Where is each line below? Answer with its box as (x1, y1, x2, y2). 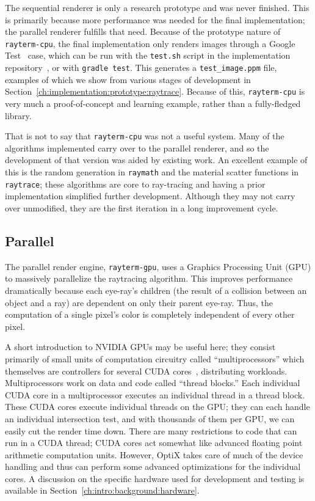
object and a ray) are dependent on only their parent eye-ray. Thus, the (5, 296, 273, 309)
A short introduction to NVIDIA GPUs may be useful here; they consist (5, 340, 276, 353)
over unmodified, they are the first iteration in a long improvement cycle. (5, 201, 278, 214)
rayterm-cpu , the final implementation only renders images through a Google (5, 37, 295, 49)
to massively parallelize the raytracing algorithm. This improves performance (5, 272, 293, 285)
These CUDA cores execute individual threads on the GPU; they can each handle (5, 400, 310, 413)
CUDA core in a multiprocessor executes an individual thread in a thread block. (5, 388, 305, 401)
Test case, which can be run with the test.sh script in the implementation (5, 49, 291, 62)
